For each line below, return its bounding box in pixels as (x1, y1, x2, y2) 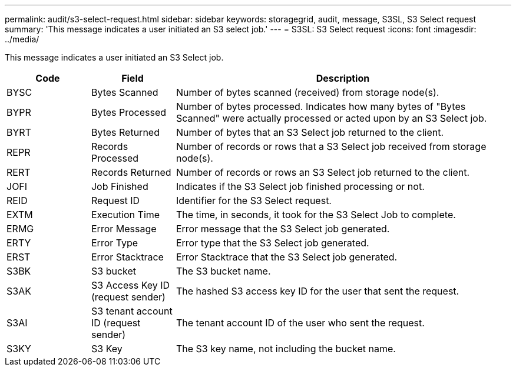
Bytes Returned (91, 126, 160, 138)
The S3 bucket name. (176, 265, 271, 277)
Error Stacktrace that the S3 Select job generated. (176, 251, 398, 263)
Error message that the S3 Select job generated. (176, 223, 390, 235)
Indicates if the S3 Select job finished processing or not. (176, 181, 425, 192)
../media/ (5, 34, 39, 44)
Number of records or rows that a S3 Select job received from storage (176, 141, 487, 152)
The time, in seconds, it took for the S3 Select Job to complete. (176, 209, 456, 220)
